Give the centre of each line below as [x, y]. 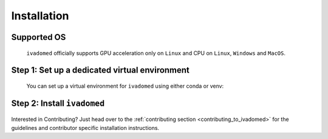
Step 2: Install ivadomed [58, 103]
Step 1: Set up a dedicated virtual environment [100, 70]
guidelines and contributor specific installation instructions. [85, 128]
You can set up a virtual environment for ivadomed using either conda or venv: [125, 86]
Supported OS [39, 37]
